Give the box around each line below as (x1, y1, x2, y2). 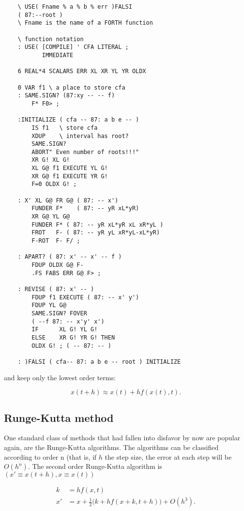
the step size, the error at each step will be (105, 451, 232, 462)
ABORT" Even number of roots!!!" (31, 148, 139, 155)
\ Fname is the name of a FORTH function (17, 19, 153, 27)
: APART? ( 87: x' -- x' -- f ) (17, 253, 122, 261)
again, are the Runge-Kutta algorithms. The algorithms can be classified (4, 442, 219, 452)
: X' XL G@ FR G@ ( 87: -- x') (17, 197, 119, 204)
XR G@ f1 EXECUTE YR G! (31, 172, 108, 180)
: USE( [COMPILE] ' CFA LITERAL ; (17, 44, 129, 51)
